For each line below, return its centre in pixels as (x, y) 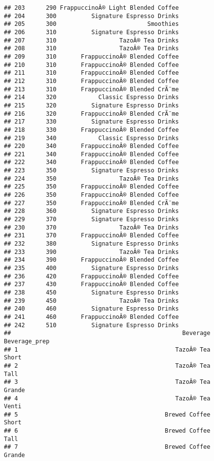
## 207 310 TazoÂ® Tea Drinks (91, 40)
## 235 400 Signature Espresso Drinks (91, 268)
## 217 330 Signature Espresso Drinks (91, 122)
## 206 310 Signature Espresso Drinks (91, 32)
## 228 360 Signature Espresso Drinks (91, 211)
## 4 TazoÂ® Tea (107, 398)
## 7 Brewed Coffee (107, 447)
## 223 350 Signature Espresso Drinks (91, 171)
